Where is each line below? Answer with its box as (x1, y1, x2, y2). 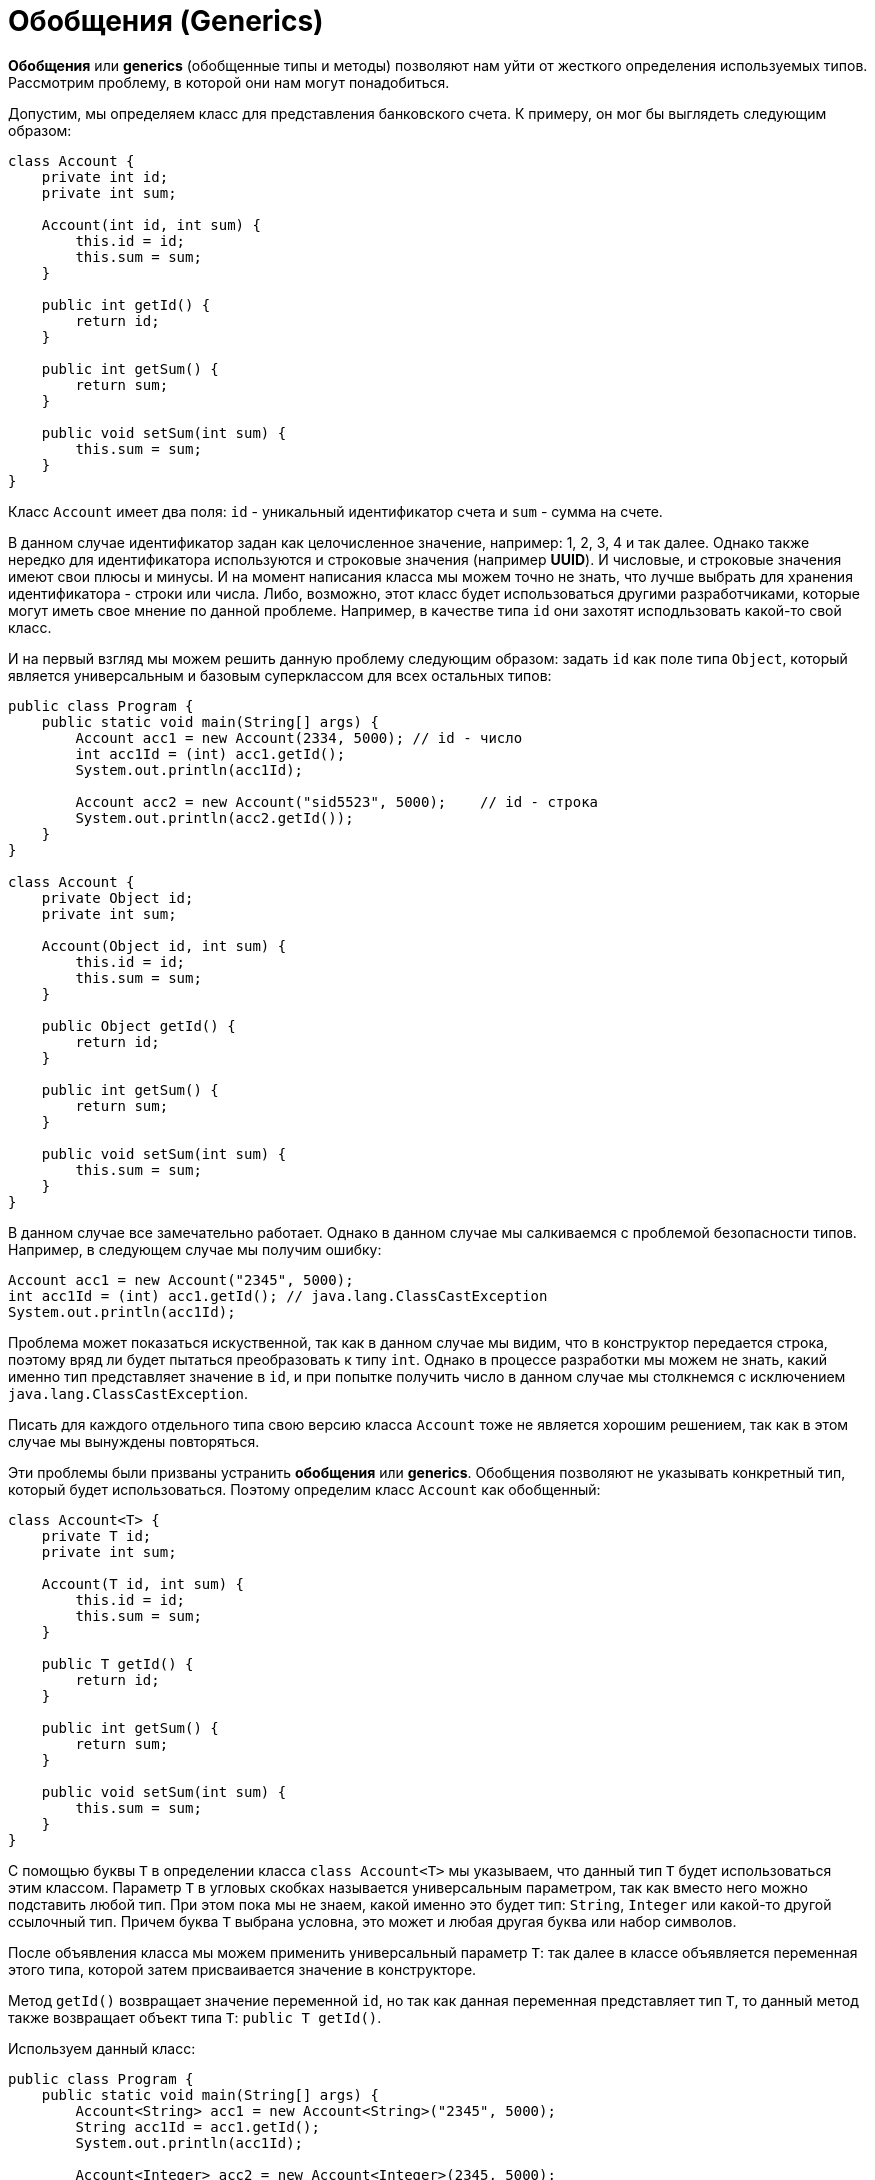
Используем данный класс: (8, 2039, 196, 2057)
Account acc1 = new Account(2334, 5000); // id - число (75, 729, 523, 746)
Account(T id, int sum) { (41, 1575, 245, 1592)
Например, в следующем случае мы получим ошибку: (8, 1240, 382, 1258)
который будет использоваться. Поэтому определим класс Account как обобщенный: (8, 1480, 601, 1498)
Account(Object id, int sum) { (41, 937, 287, 954)
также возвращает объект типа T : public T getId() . (8, 2008, 382, 2026)
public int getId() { (41, 296, 211, 313)
